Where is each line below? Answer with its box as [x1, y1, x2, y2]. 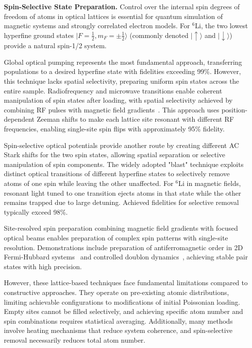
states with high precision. [4, 261, 82, 271]
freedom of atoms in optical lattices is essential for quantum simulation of [4, 11, 223, 21]
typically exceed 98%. [4, 206, 68, 217]
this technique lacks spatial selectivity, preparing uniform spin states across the [4, 76, 239, 86]
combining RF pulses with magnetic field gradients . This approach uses [4, 104, 219, 114]
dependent [4, 114, 35, 124]
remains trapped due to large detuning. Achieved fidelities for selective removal [4, 197, 239, 207]
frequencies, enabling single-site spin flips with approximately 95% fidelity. [4, 124, 225, 134]
